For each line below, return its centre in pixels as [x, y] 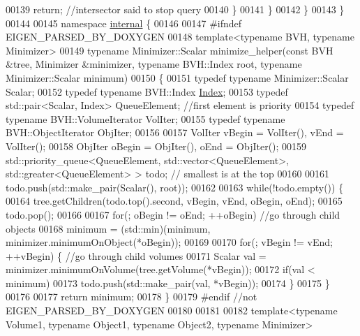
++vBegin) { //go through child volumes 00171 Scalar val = [136, 255]
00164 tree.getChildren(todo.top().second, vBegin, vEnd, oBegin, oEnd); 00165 [174, 201]
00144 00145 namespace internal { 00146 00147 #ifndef [124, 23]
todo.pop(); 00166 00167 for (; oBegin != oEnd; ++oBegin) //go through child [173, 214]
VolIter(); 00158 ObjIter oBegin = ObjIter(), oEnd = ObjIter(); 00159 [156, 146]
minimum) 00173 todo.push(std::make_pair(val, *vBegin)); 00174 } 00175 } [168, 283]
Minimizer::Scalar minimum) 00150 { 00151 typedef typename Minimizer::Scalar [177, 77]
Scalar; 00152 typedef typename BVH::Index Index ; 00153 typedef [147, 91]
